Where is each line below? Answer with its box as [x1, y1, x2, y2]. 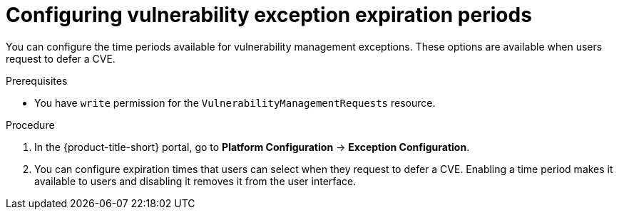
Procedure [6, 118, 55, 131]
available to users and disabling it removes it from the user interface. [34, 174, 357, 187]
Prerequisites [6, 74, 68, 87]
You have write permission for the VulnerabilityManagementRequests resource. [34, 96, 436, 109]
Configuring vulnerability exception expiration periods [6, 3, 532, 27]
